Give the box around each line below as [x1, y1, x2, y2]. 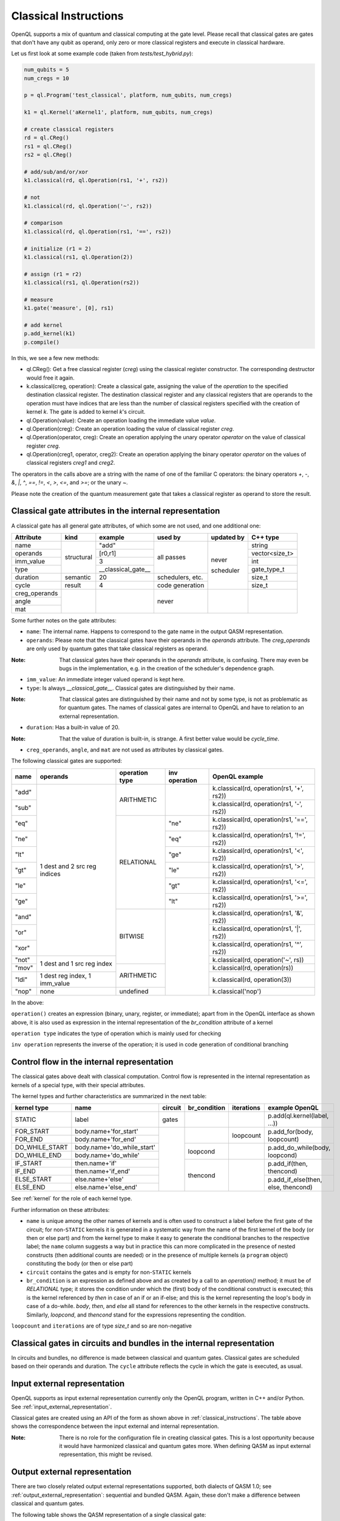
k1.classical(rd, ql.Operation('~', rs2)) [24, 203, 152, 209]
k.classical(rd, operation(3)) [212, 975, 292, 984]
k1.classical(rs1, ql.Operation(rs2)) [24, 279, 140, 286]
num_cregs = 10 [24, 75, 69, 82]
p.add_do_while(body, [268, 1143, 331, 1152]
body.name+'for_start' [75, 1127, 139, 1136]
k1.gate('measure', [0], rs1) [24, 305, 114, 312]
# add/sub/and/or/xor [24, 169, 89, 175]
